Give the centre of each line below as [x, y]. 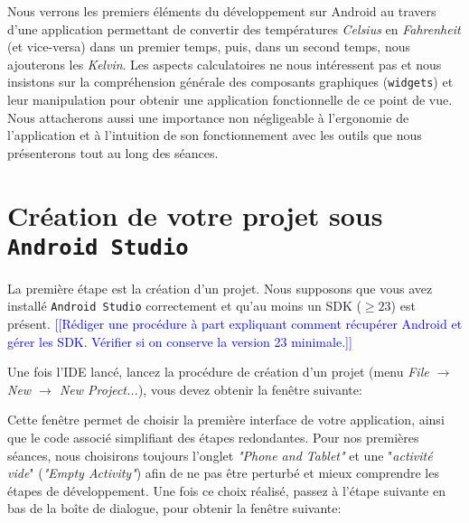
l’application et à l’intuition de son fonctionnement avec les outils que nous [215, 135]
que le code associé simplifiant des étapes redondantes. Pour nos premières [213, 438]
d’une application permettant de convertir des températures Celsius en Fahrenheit [234, 28]
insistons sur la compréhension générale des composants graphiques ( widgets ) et [230, 82]
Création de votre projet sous [195, 215]
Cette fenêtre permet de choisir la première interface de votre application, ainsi [226, 420]
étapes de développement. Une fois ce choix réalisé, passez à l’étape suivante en [226, 490]
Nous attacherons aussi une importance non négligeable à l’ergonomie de [208, 117]
